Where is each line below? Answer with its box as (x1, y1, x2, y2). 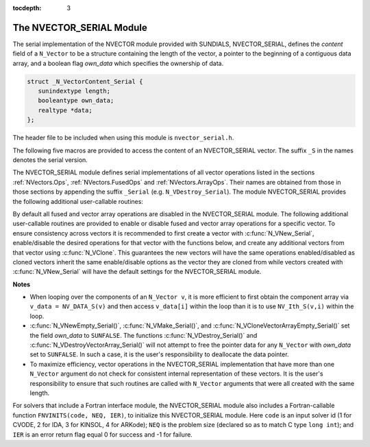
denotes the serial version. (12, 156, 88, 164)
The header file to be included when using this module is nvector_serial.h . (12, 134, 234, 142)
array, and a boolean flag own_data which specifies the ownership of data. (12, 59, 224, 67)
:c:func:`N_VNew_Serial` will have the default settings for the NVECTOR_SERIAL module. (12, 268, 262, 276)
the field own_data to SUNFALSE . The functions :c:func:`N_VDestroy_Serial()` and (29, 331, 258, 339)
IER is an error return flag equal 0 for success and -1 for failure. (12, 430, 193, 439)
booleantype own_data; (38, 97, 114, 104)
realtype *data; (38, 106, 92, 114)
